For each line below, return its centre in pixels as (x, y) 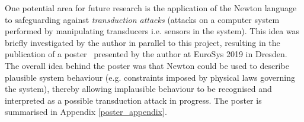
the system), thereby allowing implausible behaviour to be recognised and (138, 89)
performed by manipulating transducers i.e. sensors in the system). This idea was (152, 31)
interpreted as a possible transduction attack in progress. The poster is (133, 100)
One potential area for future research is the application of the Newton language (151, 8)
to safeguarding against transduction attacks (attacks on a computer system (142, 19)
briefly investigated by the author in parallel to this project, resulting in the (143, 42)
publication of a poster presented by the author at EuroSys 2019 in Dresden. (146, 54)
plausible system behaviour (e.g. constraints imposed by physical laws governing (150, 77)
